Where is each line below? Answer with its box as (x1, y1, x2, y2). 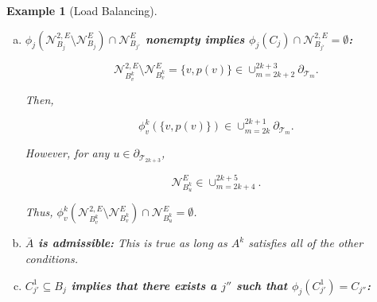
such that (235, 277, 288, 293)
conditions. (25, 250, 78, 267)
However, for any (25, 145, 110, 161)
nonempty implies (145, 30, 245, 47)
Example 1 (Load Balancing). (6, 2, 157, 18)
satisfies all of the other (248, 234, 363, 251)
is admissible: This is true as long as (38, 234, 227, 251)
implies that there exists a (71, 277, 217, 293)
